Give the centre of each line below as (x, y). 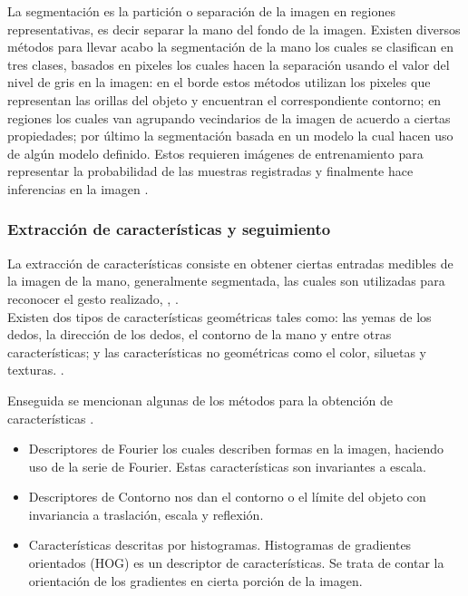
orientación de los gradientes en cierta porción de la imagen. (195, 580)
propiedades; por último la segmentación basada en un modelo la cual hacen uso (230, 136)
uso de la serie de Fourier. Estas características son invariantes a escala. (227, 466)
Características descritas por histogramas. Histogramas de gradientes (220, 545)
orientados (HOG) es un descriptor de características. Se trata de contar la (236, 563)
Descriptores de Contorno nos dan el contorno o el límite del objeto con (227, 497)
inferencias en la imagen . (78, 188)
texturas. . (36, 370)
